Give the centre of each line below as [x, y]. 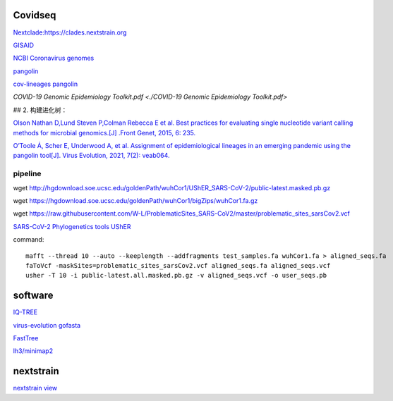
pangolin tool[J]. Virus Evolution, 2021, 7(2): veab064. [91, 156]
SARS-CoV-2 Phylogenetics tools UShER [72, 226]
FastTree [26, 338]
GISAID [24, 45]
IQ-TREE [25, 312]
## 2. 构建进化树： [40, 110]
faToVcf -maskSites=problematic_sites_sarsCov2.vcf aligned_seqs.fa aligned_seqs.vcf [178, 265]
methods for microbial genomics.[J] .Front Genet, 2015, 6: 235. [104, 132]
